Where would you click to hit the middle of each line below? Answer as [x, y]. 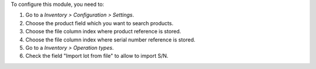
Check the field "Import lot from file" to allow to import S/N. [97, 56]
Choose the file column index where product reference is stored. [103, 32]
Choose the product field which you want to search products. [99, 23]
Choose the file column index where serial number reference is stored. [110, 39]
